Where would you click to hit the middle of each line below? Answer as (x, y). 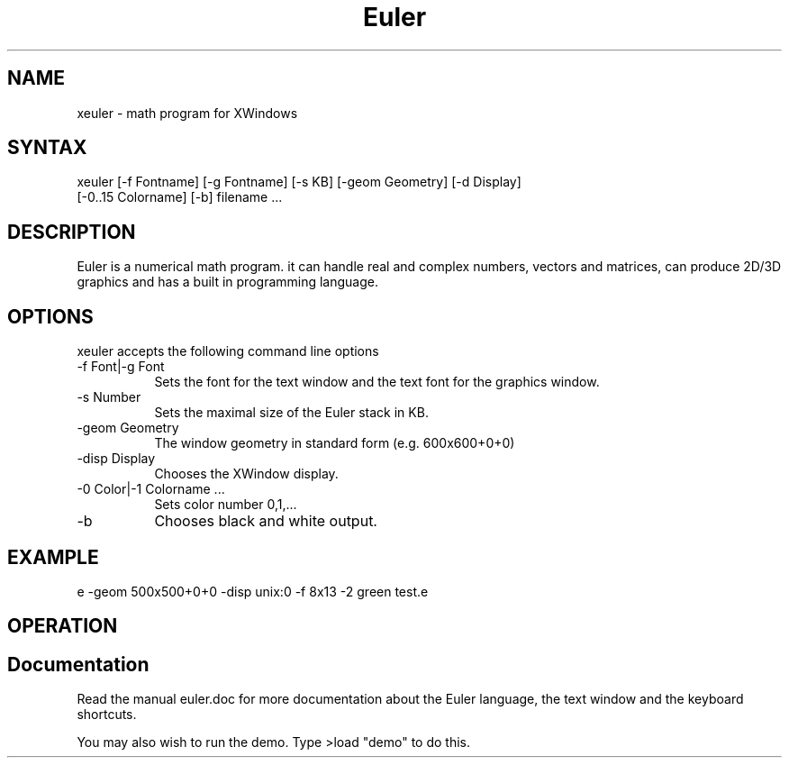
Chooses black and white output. (266, 521)
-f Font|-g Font (121, 367)
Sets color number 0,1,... (226, 505)
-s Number (109, 397)
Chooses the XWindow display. (246, 474)
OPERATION (63, 626)
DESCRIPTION (72, 232)
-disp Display (116, 459)
